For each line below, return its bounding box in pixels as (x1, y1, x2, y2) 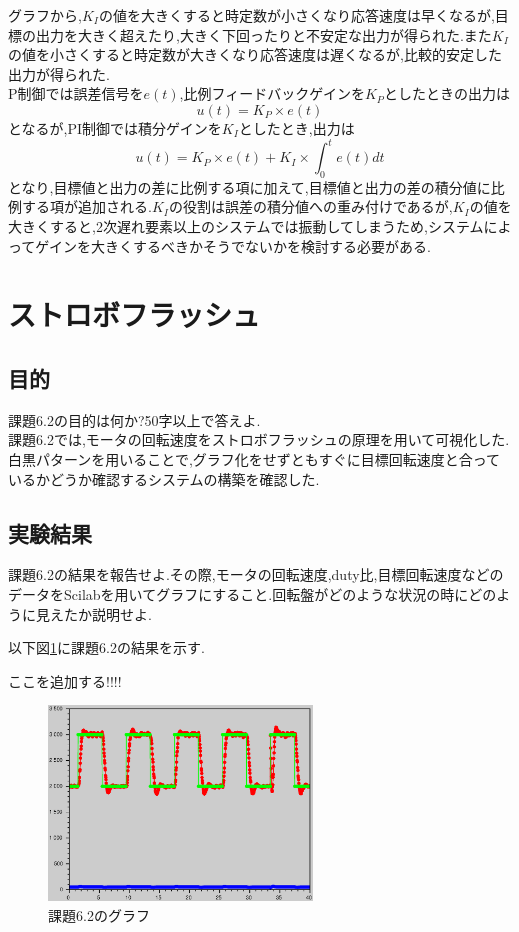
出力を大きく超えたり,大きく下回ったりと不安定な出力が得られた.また (35, 24, 492, 45)
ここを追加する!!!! (8, 670, 122, 691)
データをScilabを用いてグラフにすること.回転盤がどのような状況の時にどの (8, 583, 497, 604)
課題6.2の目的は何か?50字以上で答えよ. (8, 409, 261, 430)
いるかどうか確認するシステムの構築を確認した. (8, 468, 320, 489)
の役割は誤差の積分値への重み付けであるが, (168, 196, 453, 217)
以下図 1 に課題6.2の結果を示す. (8, 637, 205, 658)
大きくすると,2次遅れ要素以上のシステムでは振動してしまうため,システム (8, 216, 484, 237)
